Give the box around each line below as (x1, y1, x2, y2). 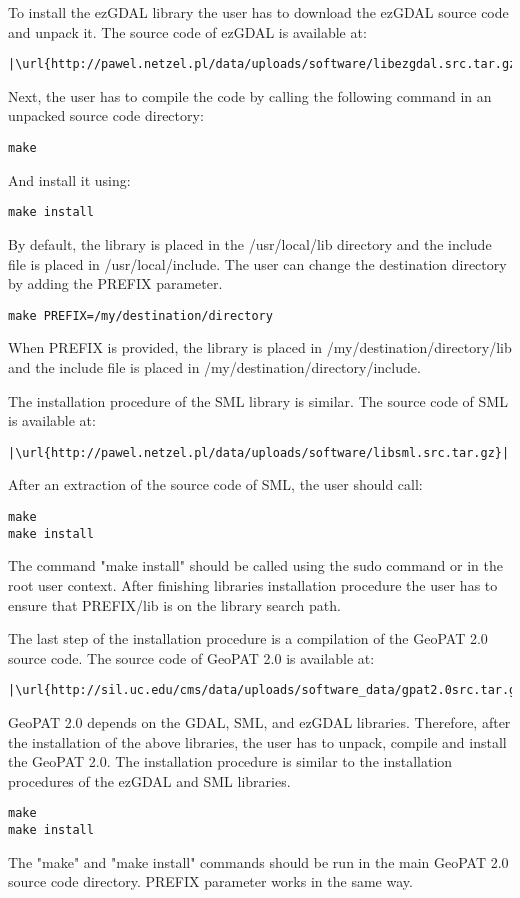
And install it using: (8, 169, 131, 190)
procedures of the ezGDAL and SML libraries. (8, 770, 291, 791)
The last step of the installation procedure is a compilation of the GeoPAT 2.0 (8, 628, 488, 649)
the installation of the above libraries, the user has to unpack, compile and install (8, 731, 507, 752)
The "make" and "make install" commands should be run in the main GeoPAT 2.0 (8, 851, 509, 872)
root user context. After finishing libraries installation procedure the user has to (8, 574, 498, 595)
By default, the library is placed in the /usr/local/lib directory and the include (8, 233, 492, 254)
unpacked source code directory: (8, 105, 204, 126)
